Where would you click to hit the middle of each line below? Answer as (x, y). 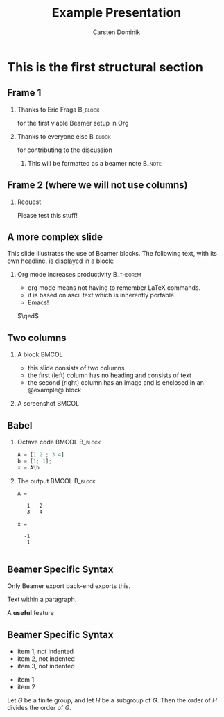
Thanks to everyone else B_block (64, 136)
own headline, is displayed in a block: (61, 261)
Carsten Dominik (117, 32)
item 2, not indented (46, 659)
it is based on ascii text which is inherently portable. (102, 295)
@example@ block (54, 390)
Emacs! (38, 302)
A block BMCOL (40, 354)
